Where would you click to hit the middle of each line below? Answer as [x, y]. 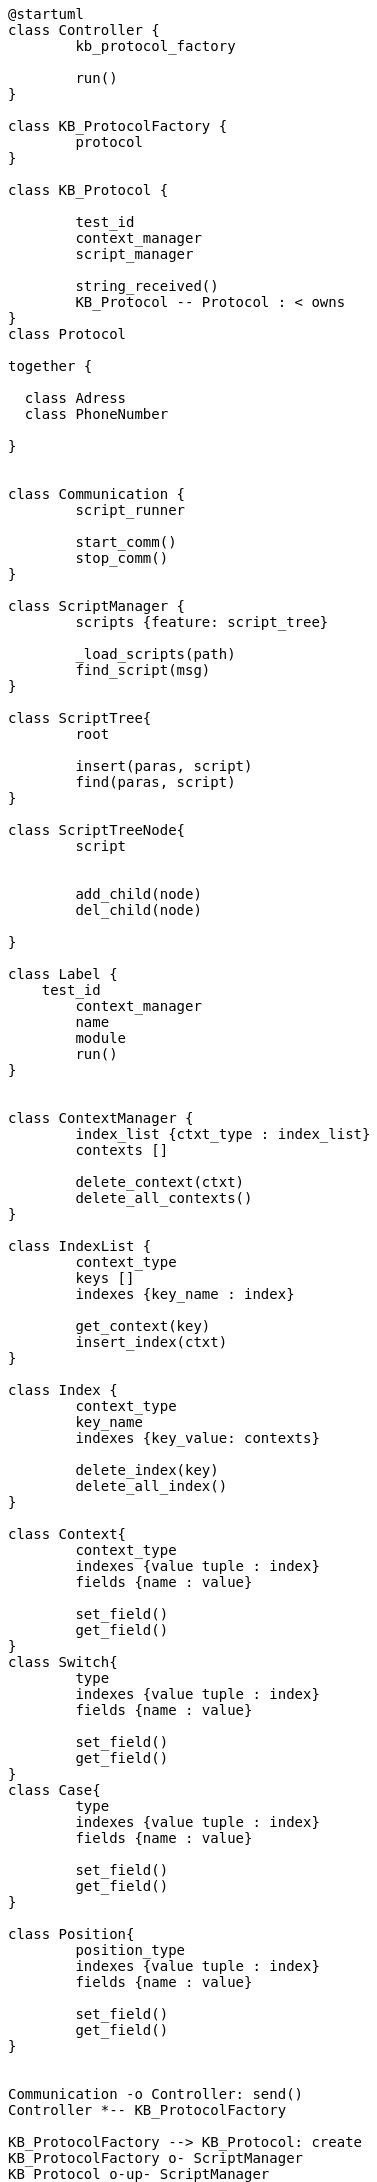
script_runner [130, 510]
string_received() [147, 286]
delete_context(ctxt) [160, 1182]
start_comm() [126, 542]
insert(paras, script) [164, 766]
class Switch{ [63, 1662]
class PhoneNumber [96, 414]
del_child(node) [138, 910]
